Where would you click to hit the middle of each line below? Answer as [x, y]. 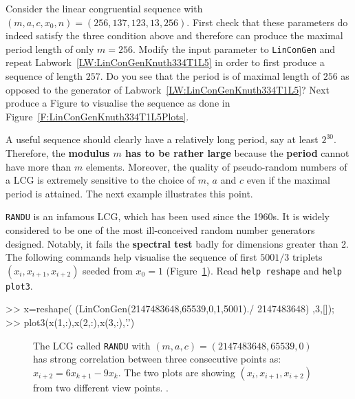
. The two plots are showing [176, 372]
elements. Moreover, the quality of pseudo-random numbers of [216, 166]
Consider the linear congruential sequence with [104, 8]
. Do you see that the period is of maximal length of [210, 76]
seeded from [108, 270]
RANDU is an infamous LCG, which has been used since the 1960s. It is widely [168, 216]
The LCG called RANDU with [92, 345]
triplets [307, 257]
